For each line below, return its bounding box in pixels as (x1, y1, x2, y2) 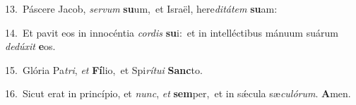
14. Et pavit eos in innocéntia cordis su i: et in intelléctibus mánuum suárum (5, 25, 338, 39)
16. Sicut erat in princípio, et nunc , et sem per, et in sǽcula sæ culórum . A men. (5, 86, 351, 101)
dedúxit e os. (5, 39, 56, 54)
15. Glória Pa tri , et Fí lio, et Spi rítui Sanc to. (5, 62, 203, 77)
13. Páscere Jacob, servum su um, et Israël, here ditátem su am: (5, 1, 278, 16)
